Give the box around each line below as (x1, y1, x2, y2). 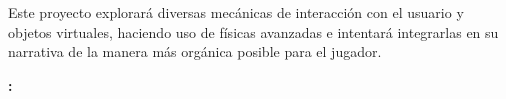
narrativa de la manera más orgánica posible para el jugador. (8, 41, 382, 62)
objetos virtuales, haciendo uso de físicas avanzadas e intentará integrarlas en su (8, 21, 499, 42)
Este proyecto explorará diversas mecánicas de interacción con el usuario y (8, 2, 464, 22)
